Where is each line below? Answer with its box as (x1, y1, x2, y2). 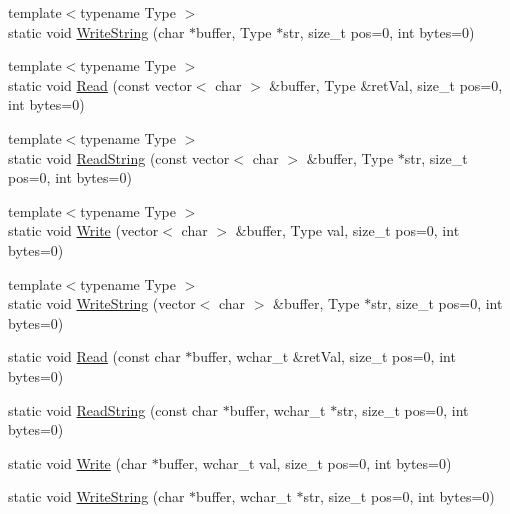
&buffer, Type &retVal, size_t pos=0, (269, 74, 503, 95)
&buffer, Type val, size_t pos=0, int (235, 220, 460, 241)
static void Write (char (8, 452, 148, 473)
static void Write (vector (8, 220, 159, 241)
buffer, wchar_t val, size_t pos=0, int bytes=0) (158, 452, 452, 473)
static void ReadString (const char (8, 399, 219, 420)
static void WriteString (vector (8, 293, 196, 314)
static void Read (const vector (8, 74, 192, 95)
